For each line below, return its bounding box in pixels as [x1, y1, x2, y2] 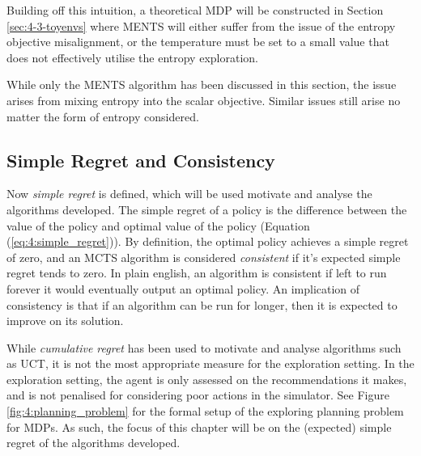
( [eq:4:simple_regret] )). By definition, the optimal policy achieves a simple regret [6, 233, 409, 250]
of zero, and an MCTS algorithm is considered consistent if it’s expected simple [6, 248, 401, 265]
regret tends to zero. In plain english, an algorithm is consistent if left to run [6, 264, 387, 281]
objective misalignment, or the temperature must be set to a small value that [6, 33, 389, 50]
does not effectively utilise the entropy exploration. [6, 49, 258, 65]
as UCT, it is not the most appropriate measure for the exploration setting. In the [6, 355, 415, 372]
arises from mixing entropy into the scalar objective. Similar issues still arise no [6, 91, 401, 108]
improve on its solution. [6, 312, 124, 329]
